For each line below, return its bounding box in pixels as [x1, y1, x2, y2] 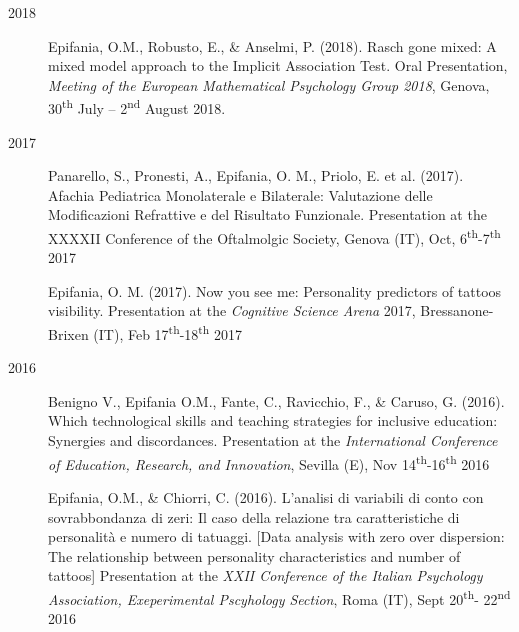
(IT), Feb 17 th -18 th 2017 [93, 321, 242, 344]
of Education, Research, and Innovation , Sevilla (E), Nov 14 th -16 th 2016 [48, 450, 490, 474]
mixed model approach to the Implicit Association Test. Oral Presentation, [48, 55, 508, 76]
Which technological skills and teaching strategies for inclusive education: [48, 410, 498, 431]
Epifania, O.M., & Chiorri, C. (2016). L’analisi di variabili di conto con [48, 486, 484, 507]
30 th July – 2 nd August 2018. [48, 95, 226, 119]
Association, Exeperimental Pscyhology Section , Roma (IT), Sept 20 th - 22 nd [48, 585, 511, 609]
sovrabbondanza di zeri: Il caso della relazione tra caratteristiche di [48, 506, 460, 527]
